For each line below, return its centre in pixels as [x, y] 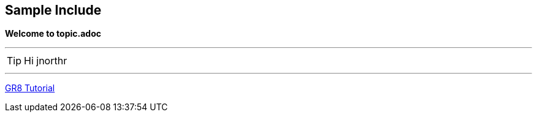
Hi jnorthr [46, 61]
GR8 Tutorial [30, 88]
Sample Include [53, 10]
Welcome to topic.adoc [53, 34]
